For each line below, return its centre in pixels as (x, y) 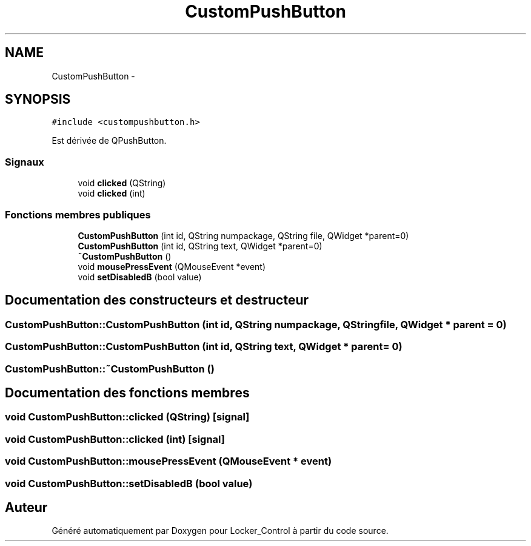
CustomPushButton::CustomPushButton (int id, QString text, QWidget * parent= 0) (204, 347)
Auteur (26, 507)
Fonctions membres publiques (78, 214)
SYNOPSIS (38, 99)
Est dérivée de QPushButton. (109, 141)
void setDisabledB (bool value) (140, 277)
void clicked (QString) (122, 183)
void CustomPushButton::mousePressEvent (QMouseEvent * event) (169, 461)
